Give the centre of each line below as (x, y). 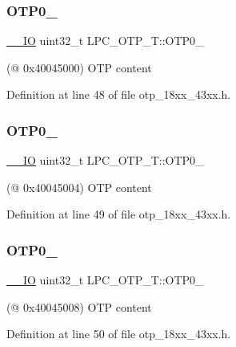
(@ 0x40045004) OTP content (79, 187)
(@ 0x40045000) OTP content (79, 67)
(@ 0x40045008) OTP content (79, 306)
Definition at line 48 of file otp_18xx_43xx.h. (119, 94)
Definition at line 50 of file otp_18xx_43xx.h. (119, 334)
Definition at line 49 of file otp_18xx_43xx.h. (119, 214)
